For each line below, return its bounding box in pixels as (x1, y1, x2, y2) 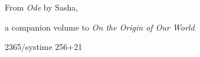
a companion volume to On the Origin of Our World (5, 21, 195, 33)
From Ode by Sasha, (5, 1, 78, 13)
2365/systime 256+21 (5, 41, 83, 53)
